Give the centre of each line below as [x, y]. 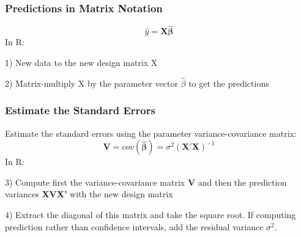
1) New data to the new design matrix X [81, 63]
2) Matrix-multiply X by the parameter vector [91, 83]
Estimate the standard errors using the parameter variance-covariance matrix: [151, 133]
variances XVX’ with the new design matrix [89, 194]
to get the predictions [229, 83]
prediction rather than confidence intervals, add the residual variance [134, 226]
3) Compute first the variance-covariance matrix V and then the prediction [146, 182]
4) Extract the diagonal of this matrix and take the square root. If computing [150, 215]
